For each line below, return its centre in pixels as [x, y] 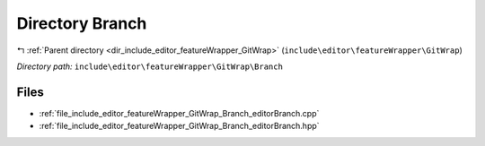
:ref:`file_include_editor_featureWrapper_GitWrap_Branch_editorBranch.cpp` [179, 113]
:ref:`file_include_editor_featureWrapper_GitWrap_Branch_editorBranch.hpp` [179, 126]
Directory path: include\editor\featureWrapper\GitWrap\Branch [150, 66]
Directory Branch [82, 23]
